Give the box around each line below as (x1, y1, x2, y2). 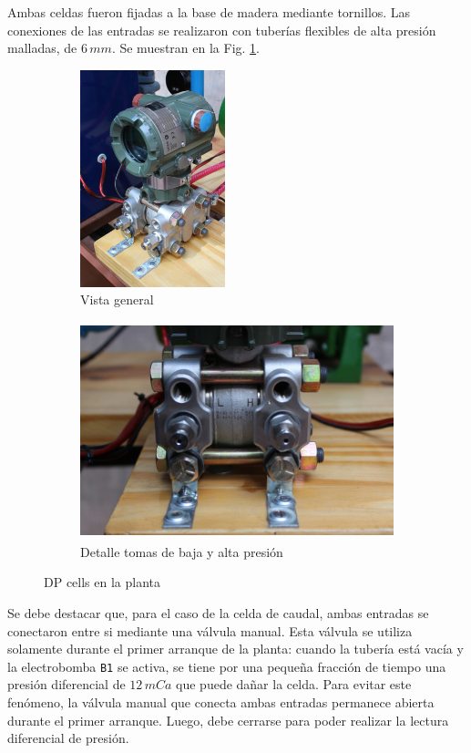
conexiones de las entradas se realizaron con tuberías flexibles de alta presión (7, 20, 436, 39)
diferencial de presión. (7, 728, 129, 748)
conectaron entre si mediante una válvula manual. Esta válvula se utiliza (7, 621, 413, 640)
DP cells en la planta (44, 572, 161, 592)
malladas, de (7, 38, 77, 57)
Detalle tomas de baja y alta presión (80, 542, 283, 561)
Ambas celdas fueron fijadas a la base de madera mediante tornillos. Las (7, 3, 411, 21)
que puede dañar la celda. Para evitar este (176, 675, 412, 694)
